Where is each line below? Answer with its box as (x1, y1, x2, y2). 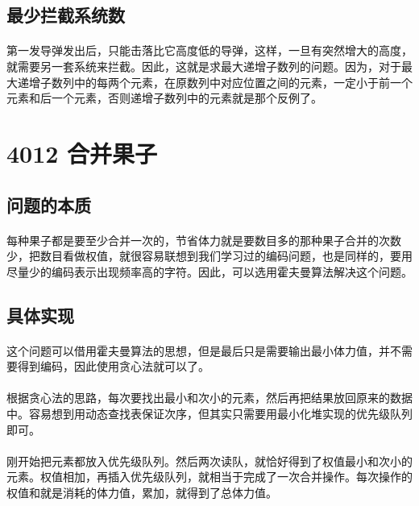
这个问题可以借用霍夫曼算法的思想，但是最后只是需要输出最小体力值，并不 (6, 342, 401, 359)
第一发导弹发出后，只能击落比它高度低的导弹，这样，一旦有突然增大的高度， (6, 42, 413, 59)
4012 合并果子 (6, 136, 158, 169)
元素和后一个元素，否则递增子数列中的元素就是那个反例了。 (6, 89, 322, 106)
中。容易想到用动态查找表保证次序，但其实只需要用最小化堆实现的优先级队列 (6, 405, 413, 422)
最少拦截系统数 (6, 2, 125, 27)
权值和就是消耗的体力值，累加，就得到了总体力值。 (6, 484, 277, 500)
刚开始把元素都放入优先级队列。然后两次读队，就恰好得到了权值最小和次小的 (6, 452, 413, 469)
